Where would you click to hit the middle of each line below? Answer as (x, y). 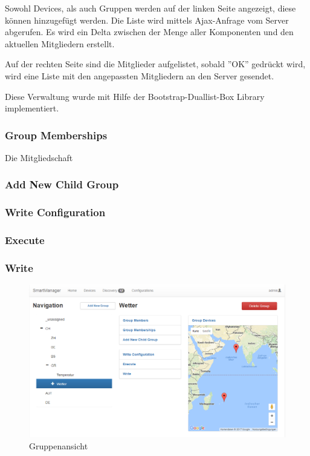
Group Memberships (56, 135)
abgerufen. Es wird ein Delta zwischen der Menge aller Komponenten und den (149, 32)
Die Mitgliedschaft (39, 157)
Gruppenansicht (59, 446)
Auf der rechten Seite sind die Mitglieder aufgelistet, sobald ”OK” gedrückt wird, (155, 64)
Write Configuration (55, 212)
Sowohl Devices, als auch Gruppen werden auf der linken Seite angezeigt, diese (150, 8)
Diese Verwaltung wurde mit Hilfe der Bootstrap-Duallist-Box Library (135, 96)
